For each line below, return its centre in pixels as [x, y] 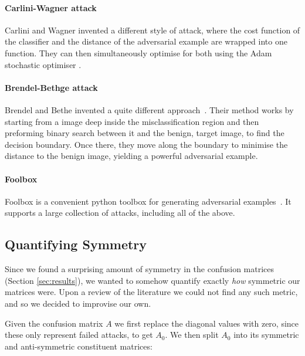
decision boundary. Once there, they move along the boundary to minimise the [146, 144]
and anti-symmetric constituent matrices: [79, 346]
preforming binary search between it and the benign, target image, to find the [145, 133]
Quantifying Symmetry [76, 244]
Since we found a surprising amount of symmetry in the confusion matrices [140, 269]
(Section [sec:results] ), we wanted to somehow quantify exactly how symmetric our [152, 280]
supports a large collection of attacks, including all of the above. [120, 213]
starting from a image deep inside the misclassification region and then [132, 121]
